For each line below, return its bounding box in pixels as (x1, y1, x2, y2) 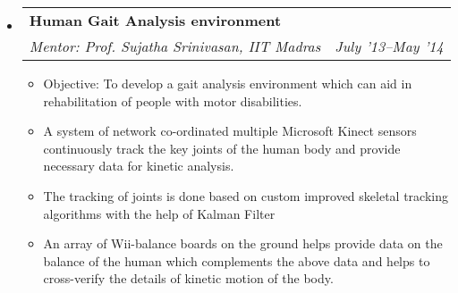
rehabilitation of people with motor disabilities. (43, 91, 302, 110)
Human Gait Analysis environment (29, 10, 282, 30)
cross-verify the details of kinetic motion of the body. (43, 269, 334, 288)
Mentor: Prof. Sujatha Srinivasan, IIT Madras (29, 36, 321, 56)
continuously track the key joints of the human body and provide (43, 138, 401, 157)
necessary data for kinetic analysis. (43, 156, 234, 175)
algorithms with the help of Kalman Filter (43, 204, 276, 222)
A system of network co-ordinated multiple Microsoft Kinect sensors (43, 121, 417, 140)
